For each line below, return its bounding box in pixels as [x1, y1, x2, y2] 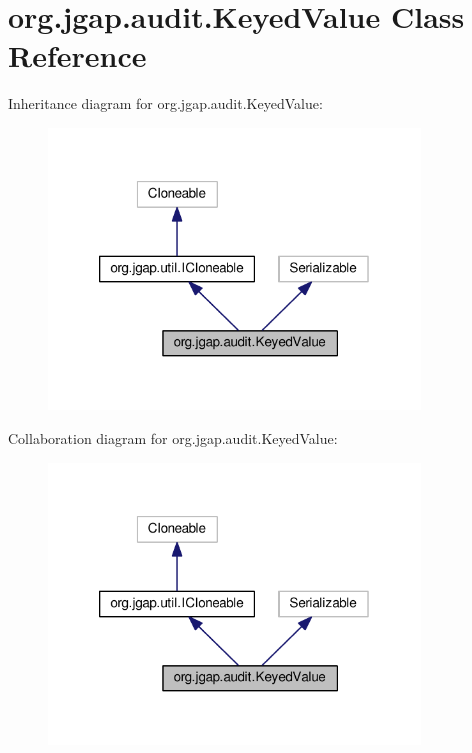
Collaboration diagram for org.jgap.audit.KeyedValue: [8, 428, 338, 449]
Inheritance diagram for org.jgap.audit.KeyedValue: [8, 93, 323, 114]
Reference [8, 35, 147, 76]
